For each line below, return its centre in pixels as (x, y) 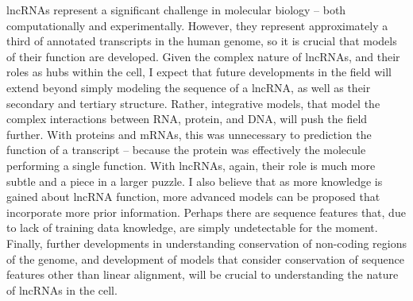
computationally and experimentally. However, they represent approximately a (197, 25)
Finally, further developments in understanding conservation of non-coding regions (206, 243)
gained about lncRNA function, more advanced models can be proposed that (193, 197)
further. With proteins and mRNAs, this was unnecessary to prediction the (189, 134)
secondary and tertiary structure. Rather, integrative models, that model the (193, 103)
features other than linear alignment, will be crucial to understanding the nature (203, 274)
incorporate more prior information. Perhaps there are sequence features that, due (206, 212)
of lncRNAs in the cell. (62, 289)
